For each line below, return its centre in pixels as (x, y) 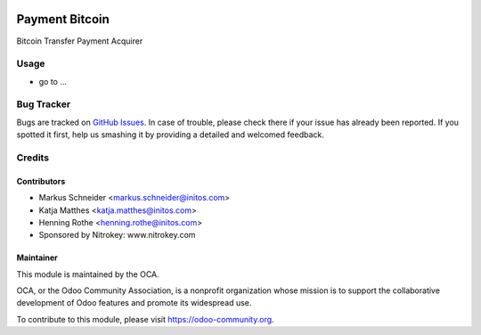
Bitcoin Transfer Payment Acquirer (80, 41)
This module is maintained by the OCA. (88, 274)
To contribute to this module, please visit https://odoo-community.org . (146, 319)
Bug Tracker (44, 104)
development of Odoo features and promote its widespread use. (134, 303)
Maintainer (37, 257)
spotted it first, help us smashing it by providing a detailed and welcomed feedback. (170, 135)
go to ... (53, 81)
